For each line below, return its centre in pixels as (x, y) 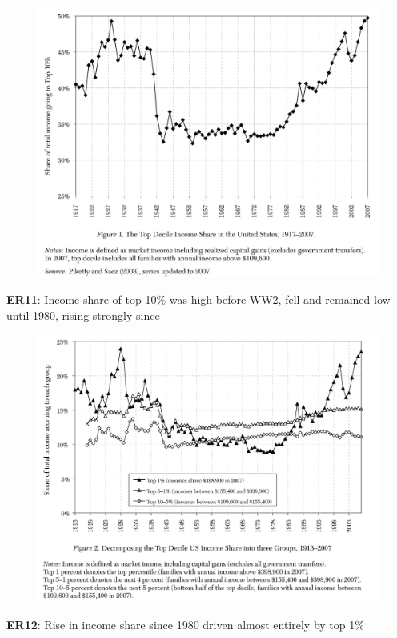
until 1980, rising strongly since (83, 315)
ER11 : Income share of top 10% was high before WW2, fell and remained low (198, 299)
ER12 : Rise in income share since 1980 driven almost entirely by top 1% (185, 624)
